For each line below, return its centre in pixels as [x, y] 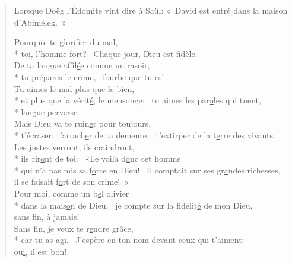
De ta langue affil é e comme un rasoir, [82, 65]
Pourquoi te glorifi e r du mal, [66, 42]
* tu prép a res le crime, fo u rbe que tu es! [89, 76]
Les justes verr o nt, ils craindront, [74, 146]
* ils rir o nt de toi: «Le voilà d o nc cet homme [97, 158]
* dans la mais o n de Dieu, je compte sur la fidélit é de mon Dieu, [133, 205]
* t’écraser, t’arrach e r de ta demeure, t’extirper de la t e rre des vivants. [145, 135]
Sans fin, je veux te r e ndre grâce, [74, 228]
